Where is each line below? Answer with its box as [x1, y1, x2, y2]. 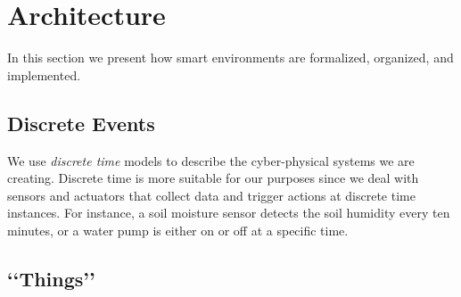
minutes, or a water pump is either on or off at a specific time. [7, 220, 349, 239]
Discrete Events [7, 109, 155, 136]
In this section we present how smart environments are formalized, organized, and [7, 48, 454, 67]
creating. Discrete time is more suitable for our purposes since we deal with [7, 169, 419, 187]
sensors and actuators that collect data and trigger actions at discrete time [7, 186, 416, 204]
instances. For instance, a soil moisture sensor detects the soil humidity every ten [7, 203, 450, 222]
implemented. [7, 65, 81, 84]
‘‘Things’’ [7, 264, 95, 292]
